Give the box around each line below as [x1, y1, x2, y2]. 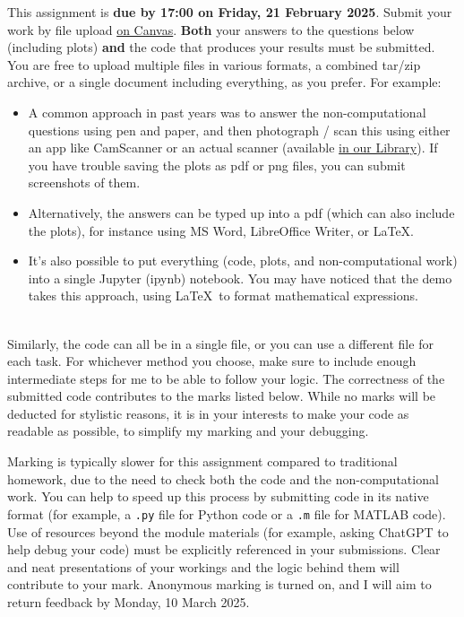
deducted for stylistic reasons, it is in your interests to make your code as [7, 404, 409, 422]
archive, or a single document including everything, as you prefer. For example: [7, 73, 442, 91]
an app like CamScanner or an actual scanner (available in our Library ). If [28, 138, 438, 157]
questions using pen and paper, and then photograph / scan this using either [28, 120, 451, 139]
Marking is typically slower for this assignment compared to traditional [7, 452, 398, 471]
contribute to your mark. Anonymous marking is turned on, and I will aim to [7, 575, 432, 594]
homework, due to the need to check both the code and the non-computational [7, 469, 439, 488]
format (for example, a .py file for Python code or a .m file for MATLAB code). [7, 504, 446, 523]
